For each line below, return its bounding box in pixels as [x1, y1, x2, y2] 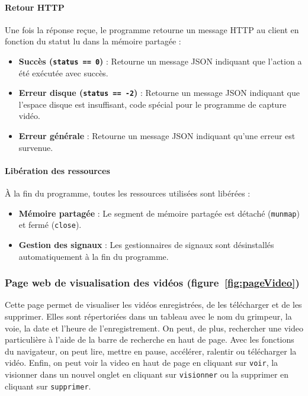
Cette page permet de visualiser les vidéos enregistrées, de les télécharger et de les [5, 298, 302, 311]
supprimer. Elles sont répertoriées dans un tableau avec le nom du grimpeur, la [5, 310, 292, 322]
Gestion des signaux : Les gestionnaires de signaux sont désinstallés [18, 238, 274, 250]
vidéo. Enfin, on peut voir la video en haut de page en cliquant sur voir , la [5, 356, 278, 369]
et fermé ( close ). [18, 218, 82, 231]
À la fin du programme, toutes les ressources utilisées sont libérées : [5, 187, 251, 199]
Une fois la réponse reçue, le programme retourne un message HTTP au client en [5, 23, 299, 36]
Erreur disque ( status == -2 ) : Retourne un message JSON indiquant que [18, 86, 300, 99]
